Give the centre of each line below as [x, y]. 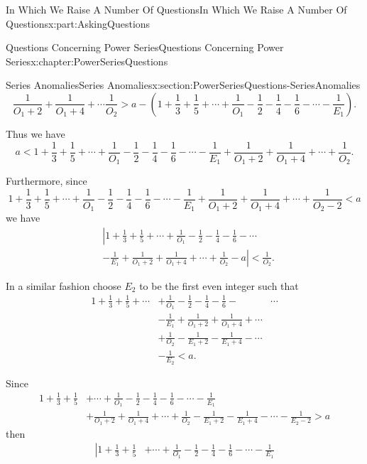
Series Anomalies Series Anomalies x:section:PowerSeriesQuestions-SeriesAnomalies [183, 85]
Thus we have [35, 133]
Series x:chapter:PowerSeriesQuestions [87, 61]
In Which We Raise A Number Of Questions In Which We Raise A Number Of [176, 9]
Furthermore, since [46, 181]
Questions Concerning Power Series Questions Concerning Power [145, 47]
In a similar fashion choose [64, 285]
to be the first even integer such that [219, 285]
